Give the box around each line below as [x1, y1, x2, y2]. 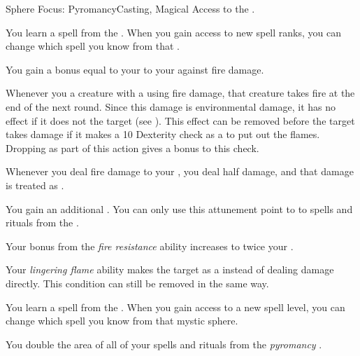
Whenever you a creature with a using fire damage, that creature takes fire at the [6, 85, 355, 100]
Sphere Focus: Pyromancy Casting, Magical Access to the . [6, 1, 255, 15]
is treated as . [6, 177, 64, 192]
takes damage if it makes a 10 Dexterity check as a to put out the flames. [6, 127, 320, 142]
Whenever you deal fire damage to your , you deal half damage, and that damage [6, 164, 354, 179]
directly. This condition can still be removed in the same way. [6, 275, 269, 290]
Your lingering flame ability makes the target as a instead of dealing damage [6, 262, 334, 277]
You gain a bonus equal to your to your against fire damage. [6, 62, 264, 76]
